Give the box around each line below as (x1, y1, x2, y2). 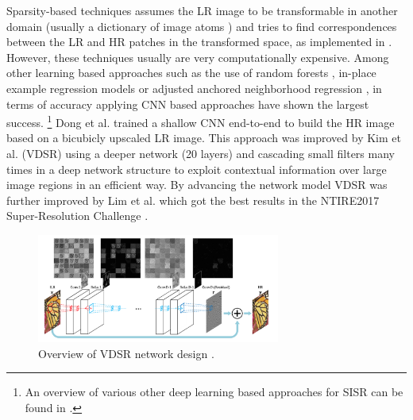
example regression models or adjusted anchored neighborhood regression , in (6, 79, 382, 96)
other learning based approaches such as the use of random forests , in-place (6, 64, 376, 81)
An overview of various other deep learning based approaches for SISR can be (25, 383, 403, 400)
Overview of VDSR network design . (38, 345, 214, 361)
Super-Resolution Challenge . (6, 207, 149, 224)
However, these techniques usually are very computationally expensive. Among (6, 48, 389, 65)
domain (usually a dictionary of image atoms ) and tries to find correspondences (6, 17, 397, 34)
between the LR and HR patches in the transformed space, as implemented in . (6, 33, 392, 50)
